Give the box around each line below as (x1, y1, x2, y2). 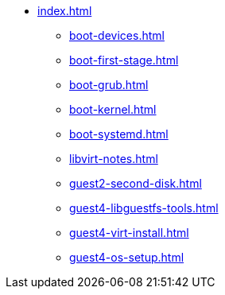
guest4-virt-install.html (69, 226, 189, 239)
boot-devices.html (69, 29, 165, 42)
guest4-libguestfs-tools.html (69, 201, 219, 215)
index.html (37, 4, 92, 17)
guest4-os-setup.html (69, 250, 184, 264)
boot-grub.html (69, 78, 149, 91)
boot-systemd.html (69, 127, 169, 141)
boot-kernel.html (69, 103, 157, 116)
